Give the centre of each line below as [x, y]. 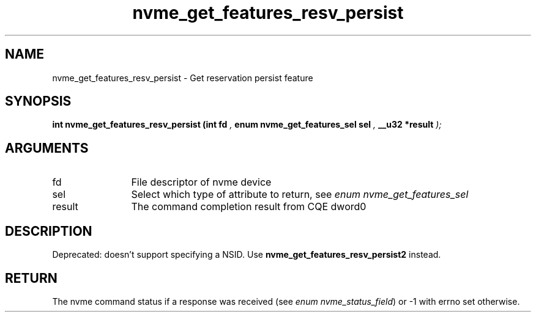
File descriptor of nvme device [201, 182]
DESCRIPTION [49, 231]
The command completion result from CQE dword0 [249, 207]
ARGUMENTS [47, 148]
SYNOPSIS [38, 101]
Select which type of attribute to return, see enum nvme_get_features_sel [300, 195]
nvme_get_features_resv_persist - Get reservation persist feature [183, 78]
